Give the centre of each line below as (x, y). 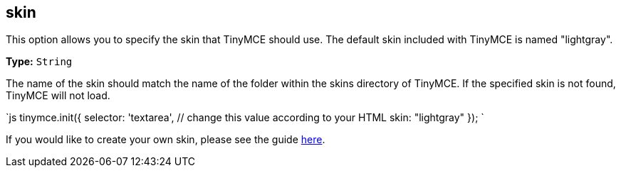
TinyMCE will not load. (58, 96)
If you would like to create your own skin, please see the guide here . (166, 140)
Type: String (39, 62)
